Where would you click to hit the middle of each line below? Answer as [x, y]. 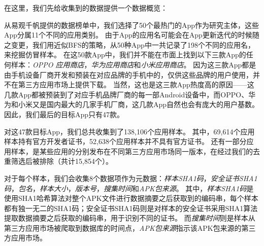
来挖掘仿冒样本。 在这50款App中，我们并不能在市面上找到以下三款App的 [125, 55]
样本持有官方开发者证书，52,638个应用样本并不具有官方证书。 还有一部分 [125, 141]
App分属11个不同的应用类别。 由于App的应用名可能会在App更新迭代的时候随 [132, 35]
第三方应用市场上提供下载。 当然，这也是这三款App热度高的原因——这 [136, 84]
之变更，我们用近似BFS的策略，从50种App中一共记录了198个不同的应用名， [129, 44]
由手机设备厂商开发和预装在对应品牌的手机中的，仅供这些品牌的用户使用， [128, 74]
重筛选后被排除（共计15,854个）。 [58, 161]
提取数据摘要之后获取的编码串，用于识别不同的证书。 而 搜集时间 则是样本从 [130, 218]
